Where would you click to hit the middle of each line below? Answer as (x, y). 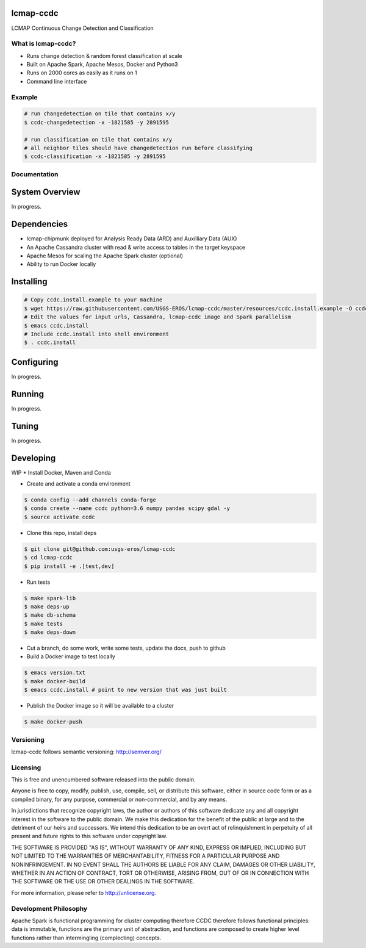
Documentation (35, 174)
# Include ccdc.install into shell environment (96, 334)
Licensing (26, 767)
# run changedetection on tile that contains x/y (100, 114)
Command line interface (57, 81)
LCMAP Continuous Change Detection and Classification (82, 28)
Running (28, 394)
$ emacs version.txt (55, 673)
